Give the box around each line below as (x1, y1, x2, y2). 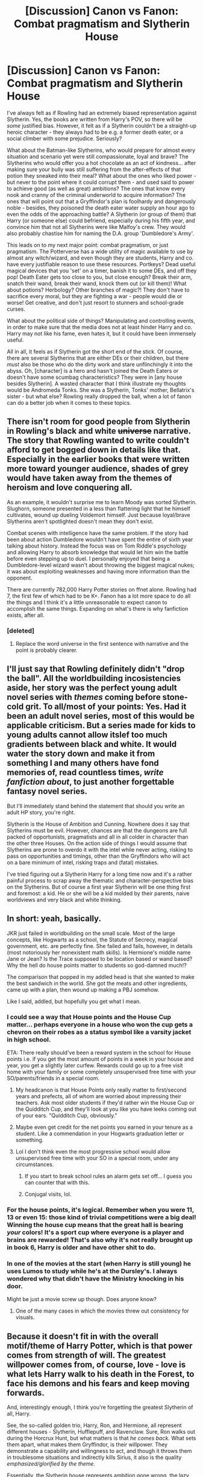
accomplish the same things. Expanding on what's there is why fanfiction (7, 605, 189, 612)
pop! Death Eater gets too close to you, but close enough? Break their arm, (7, 273, 192, 281)
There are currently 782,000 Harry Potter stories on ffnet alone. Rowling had (7, 585, 197, 593)
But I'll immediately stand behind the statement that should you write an (7, 802, 185, 810)
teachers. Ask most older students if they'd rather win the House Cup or (15, 1099, 195, 1106)
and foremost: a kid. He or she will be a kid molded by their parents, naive (7, 890, 190, 897)
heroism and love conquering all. (7, 482, 133, 493)
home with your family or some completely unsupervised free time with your (7, 1068, 196, 1075)
